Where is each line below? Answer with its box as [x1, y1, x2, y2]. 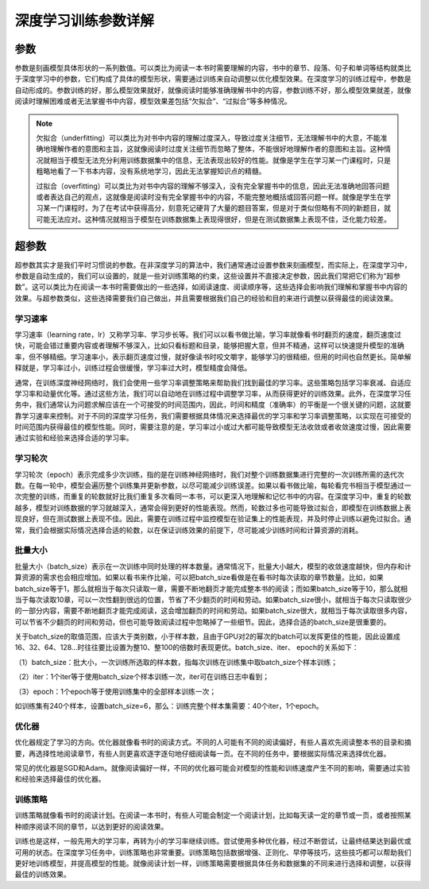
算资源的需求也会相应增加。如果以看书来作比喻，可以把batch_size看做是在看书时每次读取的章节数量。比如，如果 [14, 573, 385, 582]
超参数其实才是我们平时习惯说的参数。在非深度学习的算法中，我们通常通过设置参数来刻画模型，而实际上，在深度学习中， [14, 260, 412, 269]
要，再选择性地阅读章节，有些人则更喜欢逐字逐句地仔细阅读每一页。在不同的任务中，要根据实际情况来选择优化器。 [14, 748, 391, 758]
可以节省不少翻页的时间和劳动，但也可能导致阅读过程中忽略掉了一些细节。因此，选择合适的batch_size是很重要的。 [14, 617, 391, 627]
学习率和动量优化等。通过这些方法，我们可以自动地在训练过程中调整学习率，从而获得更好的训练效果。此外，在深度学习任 [14, 388, 412, 398]
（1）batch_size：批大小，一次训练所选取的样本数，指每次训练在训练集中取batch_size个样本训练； [14, 657, 338, 667]
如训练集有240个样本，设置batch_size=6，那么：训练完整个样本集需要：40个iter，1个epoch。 [14, 702, 323, 711]
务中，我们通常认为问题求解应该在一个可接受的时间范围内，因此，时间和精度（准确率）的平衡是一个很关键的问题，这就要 [14, 400, 412, 409]
